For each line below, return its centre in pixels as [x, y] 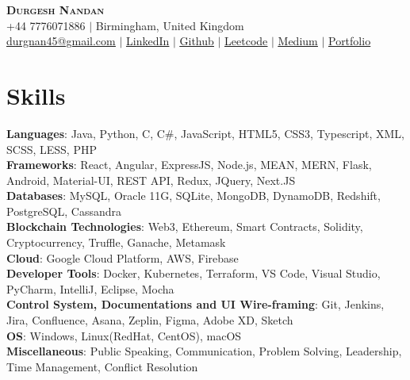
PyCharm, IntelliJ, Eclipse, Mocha [90, 288]
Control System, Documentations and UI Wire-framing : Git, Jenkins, [195, 304]
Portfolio [349, 41]
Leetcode [246, 41]
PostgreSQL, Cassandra [64, 211]
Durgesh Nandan [56, 10]
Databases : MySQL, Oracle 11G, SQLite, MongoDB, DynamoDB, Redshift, [194, 196]
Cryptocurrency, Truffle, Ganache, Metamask [116, 242]
